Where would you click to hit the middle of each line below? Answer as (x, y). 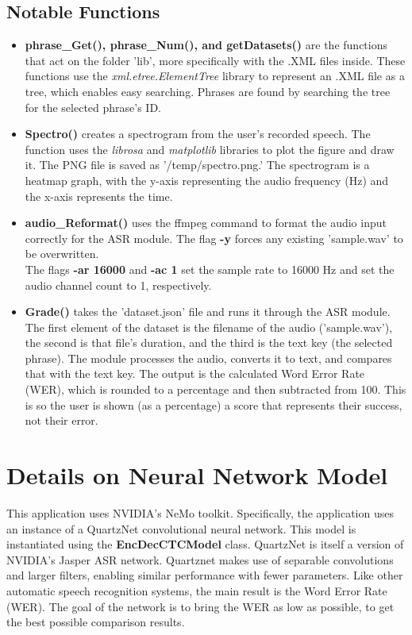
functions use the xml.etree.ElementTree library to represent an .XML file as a (215, 76)
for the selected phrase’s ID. (93, 107)
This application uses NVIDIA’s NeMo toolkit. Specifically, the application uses (200, 512)
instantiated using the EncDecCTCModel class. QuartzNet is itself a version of (205, 544)
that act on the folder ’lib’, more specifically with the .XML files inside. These (215, 60)
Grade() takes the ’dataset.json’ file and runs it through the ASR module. (208, 312)
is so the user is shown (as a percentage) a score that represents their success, (214, 404)
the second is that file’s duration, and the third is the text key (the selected (209, 343)
